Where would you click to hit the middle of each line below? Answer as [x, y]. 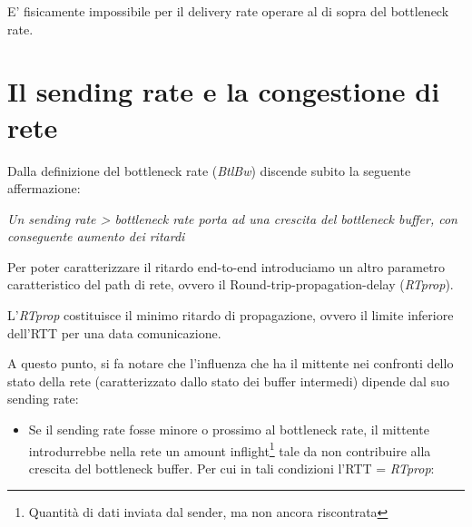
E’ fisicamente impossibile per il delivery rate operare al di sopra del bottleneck [228, 11]
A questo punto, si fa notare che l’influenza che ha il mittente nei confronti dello [231, 363]
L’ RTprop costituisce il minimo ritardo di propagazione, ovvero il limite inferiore [231, 315]
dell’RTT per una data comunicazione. [114, 332]
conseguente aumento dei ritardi [96, 236]
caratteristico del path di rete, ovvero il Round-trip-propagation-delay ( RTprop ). [231, 284]
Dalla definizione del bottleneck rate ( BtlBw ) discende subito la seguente [209, 170]
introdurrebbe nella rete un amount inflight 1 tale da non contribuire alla [230, 449]
